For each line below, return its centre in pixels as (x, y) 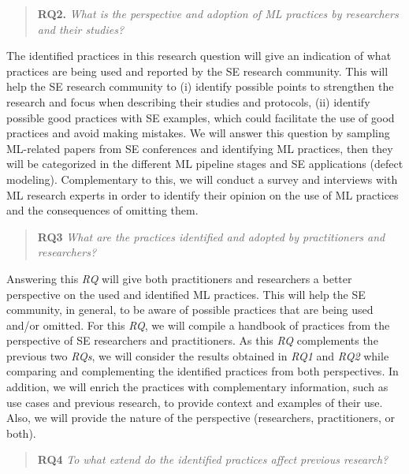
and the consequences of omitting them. (102, 210)
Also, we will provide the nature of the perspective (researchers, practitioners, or (201, 418)
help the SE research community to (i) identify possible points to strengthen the (200, 86)
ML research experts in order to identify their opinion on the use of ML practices (203, 194)
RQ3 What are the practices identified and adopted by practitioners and (211, 236)
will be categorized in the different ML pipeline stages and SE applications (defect (205, 164)
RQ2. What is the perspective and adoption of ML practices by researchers (218, 13)
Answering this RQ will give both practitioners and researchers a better (179, 278)
